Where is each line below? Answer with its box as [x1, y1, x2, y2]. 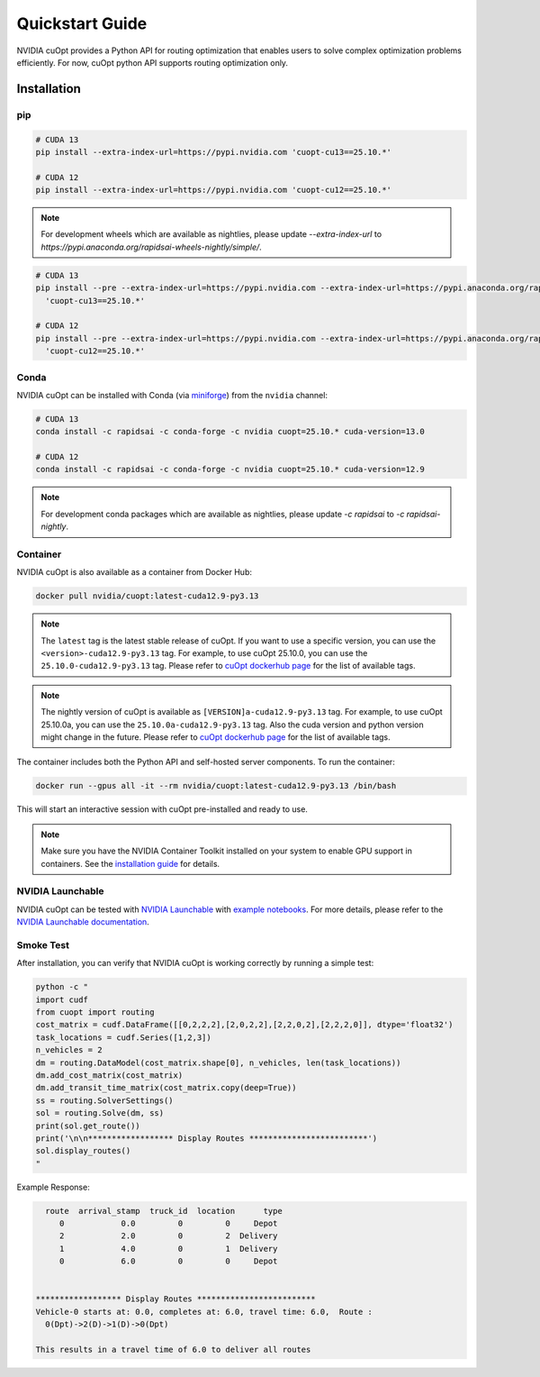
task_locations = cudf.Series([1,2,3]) [35, 1032, 211, 1043]
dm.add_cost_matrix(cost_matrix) [35, 1070, 184, 1081]
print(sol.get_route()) [35, 1120, 141, 1131]
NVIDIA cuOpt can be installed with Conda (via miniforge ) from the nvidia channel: [16, 389, 328, 400]
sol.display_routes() [35, 1145, 131, 1156]
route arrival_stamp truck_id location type [45, 1206, 283, 1216]
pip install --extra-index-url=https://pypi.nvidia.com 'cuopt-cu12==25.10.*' [35, 185, 391, 196]
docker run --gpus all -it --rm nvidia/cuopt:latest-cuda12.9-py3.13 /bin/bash [35, 780, 397, 791]
